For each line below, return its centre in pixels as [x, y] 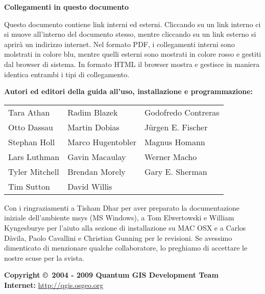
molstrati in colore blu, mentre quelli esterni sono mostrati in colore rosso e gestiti [133, 54]
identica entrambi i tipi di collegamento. [67, 74]
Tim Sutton [29, 186]
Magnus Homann [175, 142]
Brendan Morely [97, 171]
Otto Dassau [31, 127]
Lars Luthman [34, 156]
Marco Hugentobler [102, 142]
